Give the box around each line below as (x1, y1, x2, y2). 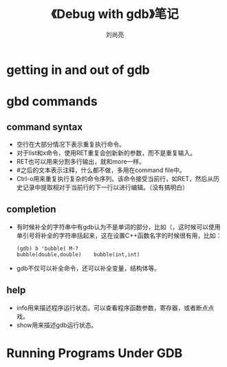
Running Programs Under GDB (6, 345, 183, 361)
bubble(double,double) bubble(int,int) (16, 251, 140, 258)
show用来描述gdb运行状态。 (16, 321, 98, 329)
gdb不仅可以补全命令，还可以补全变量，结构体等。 (16, 264, 161, 272)
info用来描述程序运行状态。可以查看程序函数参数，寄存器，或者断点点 (16, 304, 215, 312)
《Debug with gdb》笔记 (50, 6, 180, 22)
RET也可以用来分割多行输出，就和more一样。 (16, 157, 146, 165)
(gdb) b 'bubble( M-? (16, 245, 78, 252)
